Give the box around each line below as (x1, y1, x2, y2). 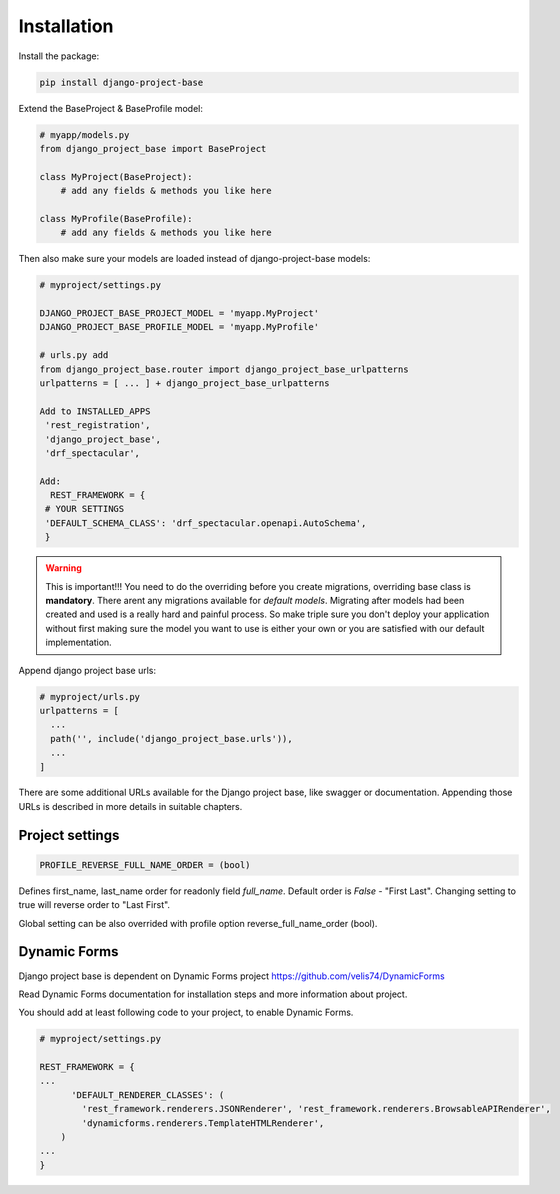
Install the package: (18, 50, 100, 62)
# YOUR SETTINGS (45, 503, 125, 515)
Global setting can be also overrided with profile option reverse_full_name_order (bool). (18, 917, 378, 929)
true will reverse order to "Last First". (18, 899, 170, 911)
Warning (45, 562, 82, 574)
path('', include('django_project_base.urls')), (50, 733, 294, 744)
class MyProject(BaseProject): (39, 171, 194, 182)
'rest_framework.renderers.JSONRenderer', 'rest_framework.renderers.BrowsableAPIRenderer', (81, 1103, 552, 1115)
